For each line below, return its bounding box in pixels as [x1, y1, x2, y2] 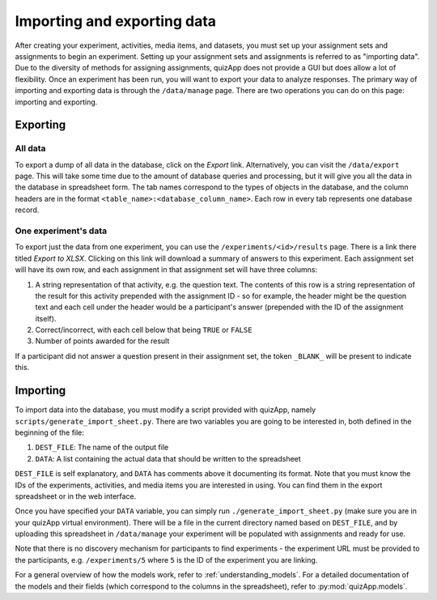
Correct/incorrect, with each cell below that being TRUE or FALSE [35, 325, 252, 335]
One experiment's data [15, 225, 108, 236]
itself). [35, 313, 57, 323]
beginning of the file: [15, 428, 85, 437]
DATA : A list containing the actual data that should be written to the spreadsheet [35, 453, 301, 463]
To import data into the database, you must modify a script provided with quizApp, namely [15, 405, 316, 415]
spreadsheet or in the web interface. [15, 491, 137, 501]
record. [15, 205, 40, 215]
